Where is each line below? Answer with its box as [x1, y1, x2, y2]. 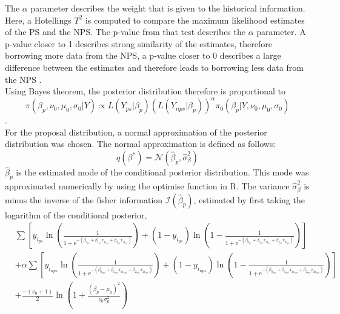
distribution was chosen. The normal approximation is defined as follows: [5, 137, 276, 150]
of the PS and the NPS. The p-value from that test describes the [5, 25, 245, 38]
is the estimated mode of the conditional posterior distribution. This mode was [16, 166, 309, 178]
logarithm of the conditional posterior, [5, 208, 147, 221]
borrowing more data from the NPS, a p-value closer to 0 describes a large [5, 49, 281, 62]
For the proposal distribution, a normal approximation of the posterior [5, 125, 267, 138]
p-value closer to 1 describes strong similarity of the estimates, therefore [5, 37, 272, 50]
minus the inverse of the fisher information [5, 193, 163, 206]
